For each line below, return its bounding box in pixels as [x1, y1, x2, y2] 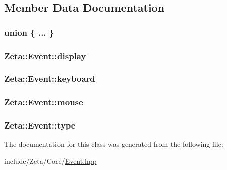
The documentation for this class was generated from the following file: [4, 139, 223, 149]
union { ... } [4, 26, 54, 38]
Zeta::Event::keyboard [4, 72, 95, 85]
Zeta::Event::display [4, 49, 86, 62]
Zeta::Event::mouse [4, 96, 83, 108]
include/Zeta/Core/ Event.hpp [4, 155, 97, 166]
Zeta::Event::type [4, 119, 76, 132]
